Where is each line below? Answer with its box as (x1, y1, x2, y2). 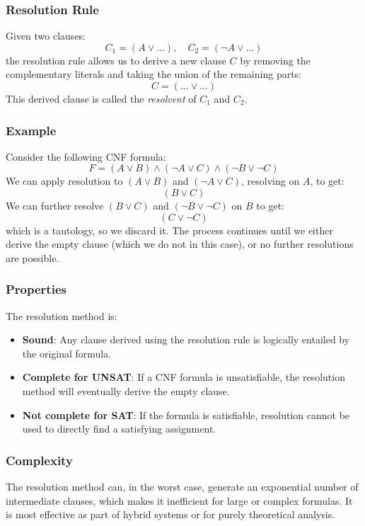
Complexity (6, 451, 73, 469)
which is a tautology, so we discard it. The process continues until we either (6, 222, 333, 237)
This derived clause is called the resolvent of (6, 91, 197, 105)
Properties (6, 280, 66, 298)
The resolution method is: (6, 308, 117, 323)
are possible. (6, 250, 59, 265)
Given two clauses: (6, 28, 86, 43)
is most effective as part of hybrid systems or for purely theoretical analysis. (6, 507, 335, 522)
